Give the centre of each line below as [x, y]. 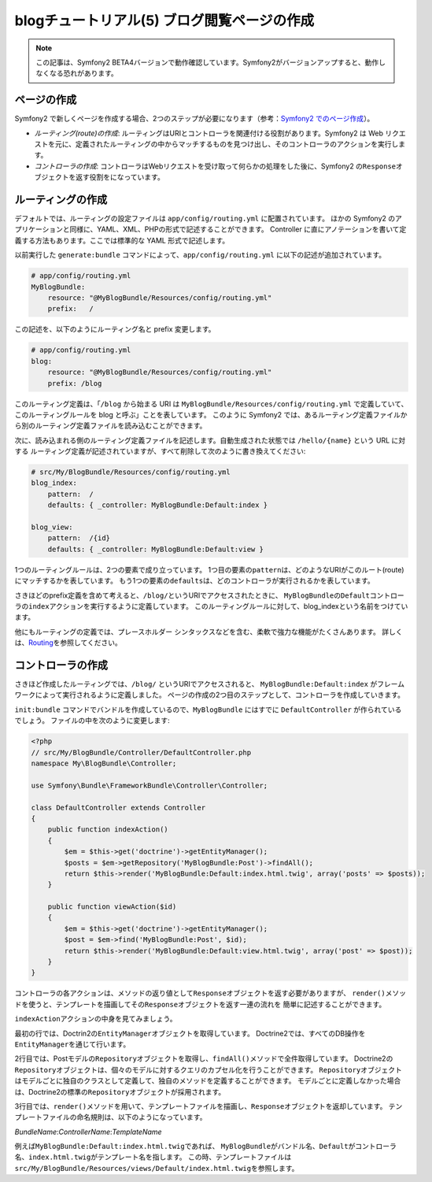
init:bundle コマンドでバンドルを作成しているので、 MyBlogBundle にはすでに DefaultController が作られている [208, 710]
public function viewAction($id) [112, 907]
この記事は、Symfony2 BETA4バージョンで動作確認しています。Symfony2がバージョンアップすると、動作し [210, 62]
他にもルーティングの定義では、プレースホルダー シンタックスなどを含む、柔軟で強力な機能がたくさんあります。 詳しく [209, 632]
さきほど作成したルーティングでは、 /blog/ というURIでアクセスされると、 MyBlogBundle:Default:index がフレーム [210, 684]
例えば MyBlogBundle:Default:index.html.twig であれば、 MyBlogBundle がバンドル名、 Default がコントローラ [206, 1147]
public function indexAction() [108, 830]
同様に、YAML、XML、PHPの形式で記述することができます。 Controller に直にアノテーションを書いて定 [238, 229]
